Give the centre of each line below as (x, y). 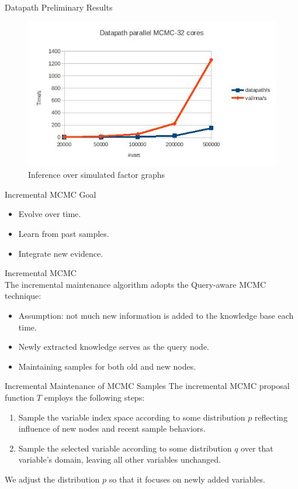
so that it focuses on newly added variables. (187, 479)
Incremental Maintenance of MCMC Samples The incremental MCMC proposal (147, 386)
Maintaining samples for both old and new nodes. (107, 366)
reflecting (271, 417)
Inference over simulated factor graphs (97, 175)
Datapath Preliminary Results (59, 7)
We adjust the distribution (52, 479)
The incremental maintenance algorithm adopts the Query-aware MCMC (136, 284)
